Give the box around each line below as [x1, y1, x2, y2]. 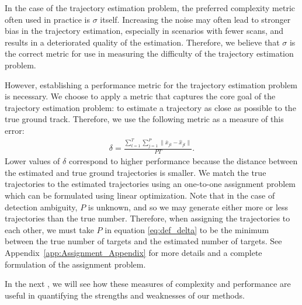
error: [5, 124, 25, 136]
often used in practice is [5, 13, 91, 25]
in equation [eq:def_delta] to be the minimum [105, 223, 269, 235]
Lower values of [5, 155, 60, 167]
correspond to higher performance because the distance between [68, 155, 298, 167]
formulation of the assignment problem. [5, 258, 146, 270]
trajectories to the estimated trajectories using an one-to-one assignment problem [5, 178, 296, 190]
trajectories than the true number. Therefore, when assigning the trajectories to [5, 212, 290, 224]
